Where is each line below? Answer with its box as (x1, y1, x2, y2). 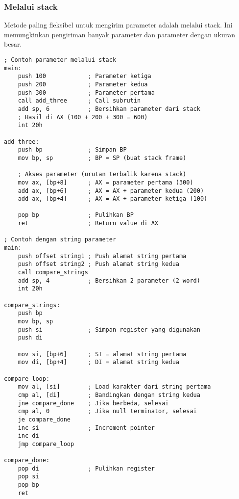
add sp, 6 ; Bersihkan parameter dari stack (18, 105, 200, 112)
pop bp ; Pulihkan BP (18, 211, 134, 219)
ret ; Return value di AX (18, 220, 158, 227)
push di (18, 334, 43, 341)
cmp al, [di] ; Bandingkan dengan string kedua (18, 391, 200, 398)
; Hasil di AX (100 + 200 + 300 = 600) (18, 113, 148, 121)
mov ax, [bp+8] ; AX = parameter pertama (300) (18, 179, 193, 186)
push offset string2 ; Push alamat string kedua (18, 261, 179, 268)
